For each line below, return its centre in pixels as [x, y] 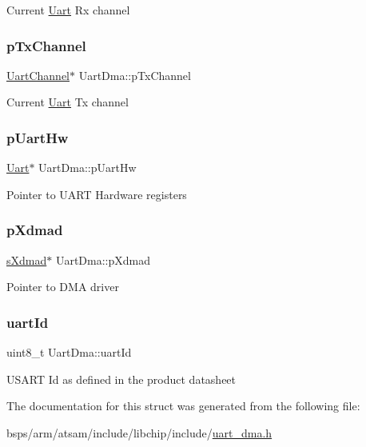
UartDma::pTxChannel [135, 75]
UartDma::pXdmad [103, 259]
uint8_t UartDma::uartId [69, 352]
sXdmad [27, 259]
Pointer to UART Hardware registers [97, 194]
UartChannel [38, 75]
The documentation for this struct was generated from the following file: [183, 406]
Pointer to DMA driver [63, 287]
